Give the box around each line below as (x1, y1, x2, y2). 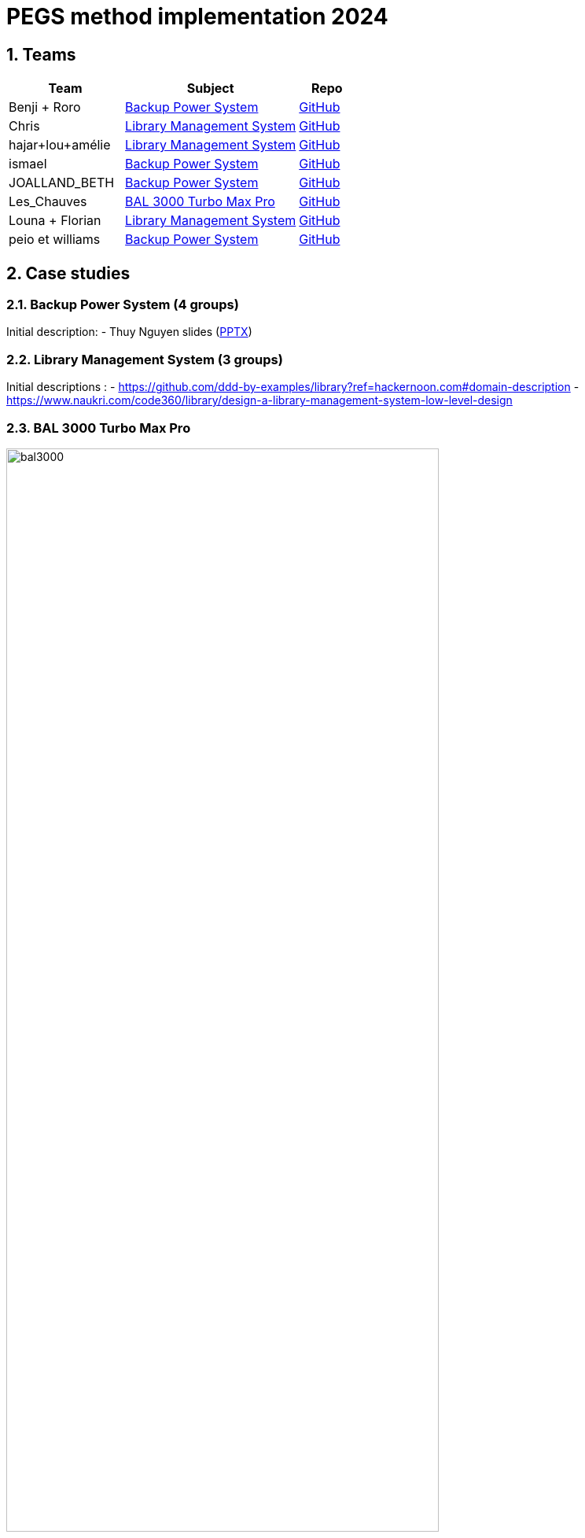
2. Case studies (6, 263, 131, 283)
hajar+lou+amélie (9, 137, 111, 153)
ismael (9, 156, 47, 172)
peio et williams (9, 231, 101, 248)
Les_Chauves (9, 194, 87, 210)
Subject (186, 80, 234, 97)
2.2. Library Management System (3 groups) (6, 351, 283, 367)
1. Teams (6, 44, 76, 65)
